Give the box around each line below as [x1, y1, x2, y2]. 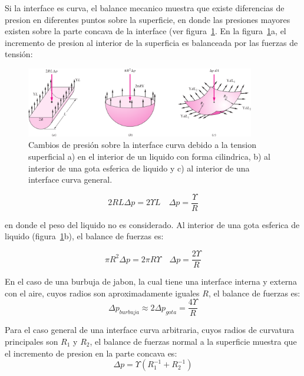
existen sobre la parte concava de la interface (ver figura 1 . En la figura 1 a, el [5, 25, 286, 37]
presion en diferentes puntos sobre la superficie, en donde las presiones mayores [5, 13, 290, 25]
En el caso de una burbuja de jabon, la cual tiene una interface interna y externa [5, 275, 297, 288]
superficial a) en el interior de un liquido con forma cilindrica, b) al [28, 150, 270, 163]
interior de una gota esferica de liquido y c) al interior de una [28, 161, 250, 174]
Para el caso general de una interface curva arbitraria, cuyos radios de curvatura [5, 324, 295, 336]
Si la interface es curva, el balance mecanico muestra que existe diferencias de [5, 2, 285, 14]
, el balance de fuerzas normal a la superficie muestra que [90, 335, 297, 347]
